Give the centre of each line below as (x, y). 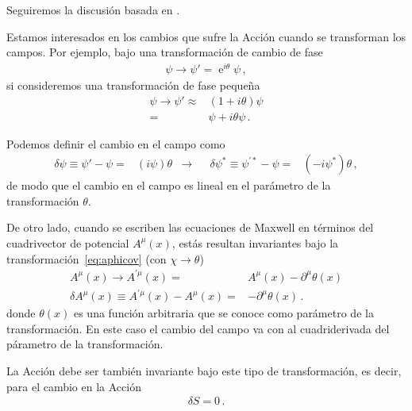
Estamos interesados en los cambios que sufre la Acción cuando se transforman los (206, 36)
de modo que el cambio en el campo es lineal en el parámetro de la (169, 185)
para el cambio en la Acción (74, 386)
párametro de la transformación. (85, 344)
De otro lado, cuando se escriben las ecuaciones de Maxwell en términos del (190, 227)
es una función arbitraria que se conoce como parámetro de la (223, 313)
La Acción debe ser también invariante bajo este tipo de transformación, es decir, (204, 370)
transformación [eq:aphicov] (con (87, 258)
